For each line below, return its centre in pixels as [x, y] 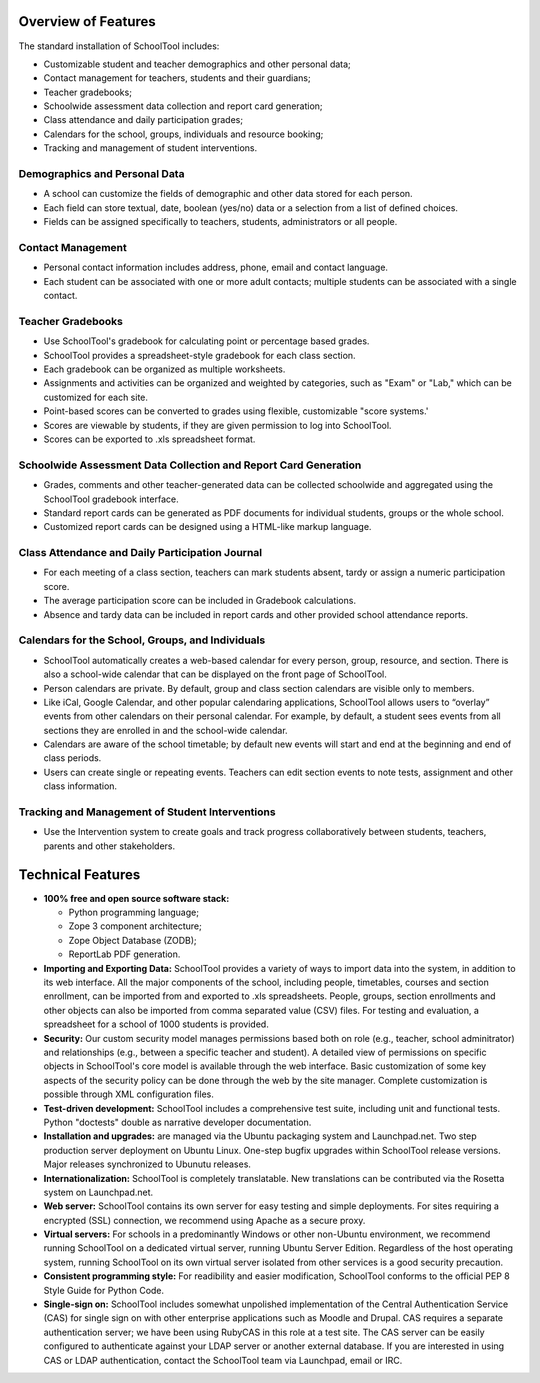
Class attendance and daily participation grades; [143, 120]
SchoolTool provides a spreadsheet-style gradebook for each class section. [199, 355]
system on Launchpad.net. [98, 1192]
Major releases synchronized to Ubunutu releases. [147, 1164]
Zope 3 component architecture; [135, 926]
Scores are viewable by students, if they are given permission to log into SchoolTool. [217, 425]
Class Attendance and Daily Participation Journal [140, 553]
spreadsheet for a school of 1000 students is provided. [156, 1024]
